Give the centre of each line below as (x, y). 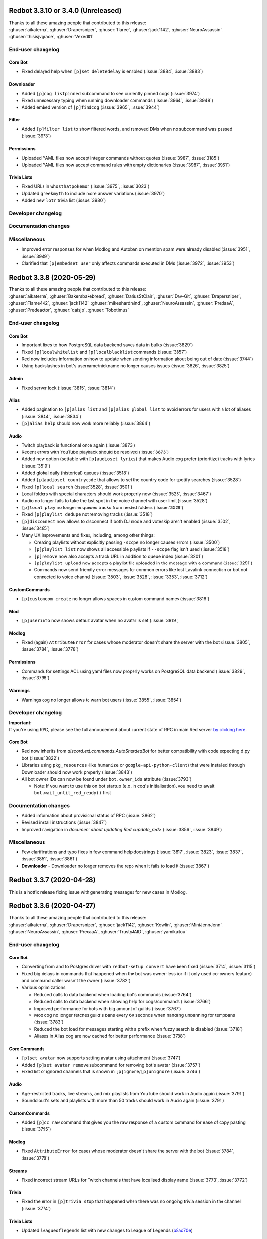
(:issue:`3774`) (36, 1208)
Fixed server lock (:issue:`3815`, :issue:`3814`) (68, 388)
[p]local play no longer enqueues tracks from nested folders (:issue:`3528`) (103, 507)
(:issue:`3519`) (36, 466)
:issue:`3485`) (36, 528)
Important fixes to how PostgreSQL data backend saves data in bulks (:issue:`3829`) (107, 345)
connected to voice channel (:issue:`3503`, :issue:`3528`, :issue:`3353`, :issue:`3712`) (121, 577)
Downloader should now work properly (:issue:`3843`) (77, 772)
